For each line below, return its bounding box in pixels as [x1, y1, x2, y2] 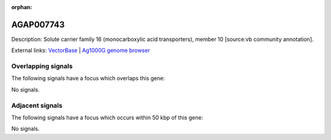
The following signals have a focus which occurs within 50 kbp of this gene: [11, 114, 204, 121]
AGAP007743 [11, 19, 65, 30]
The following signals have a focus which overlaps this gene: [11, 75, 165, 82]
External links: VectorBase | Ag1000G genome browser [11, 46, 150, 54]
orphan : [11, 4, 32, 10]
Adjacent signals [11, 101, 63, 109]
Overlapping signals [11, 62, 73, 70]
